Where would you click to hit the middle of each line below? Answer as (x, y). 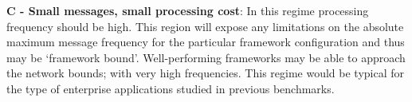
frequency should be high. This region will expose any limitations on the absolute (205, 26)
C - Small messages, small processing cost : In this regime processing (188, 10)
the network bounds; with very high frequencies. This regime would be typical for (205, 73)
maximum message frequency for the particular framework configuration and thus (206, 42)
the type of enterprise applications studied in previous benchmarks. (171, 88)
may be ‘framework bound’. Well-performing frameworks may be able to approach (206, 57)
